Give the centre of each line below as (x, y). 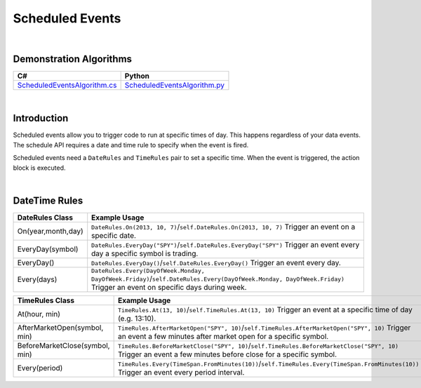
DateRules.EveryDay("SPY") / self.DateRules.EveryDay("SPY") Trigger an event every (226, 244)
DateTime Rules (48, 200)
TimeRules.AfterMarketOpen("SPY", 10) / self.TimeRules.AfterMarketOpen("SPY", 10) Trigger (264, 328)
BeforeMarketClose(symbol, (64, 345)
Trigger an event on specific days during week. (169, 287)
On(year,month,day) (50, 231)
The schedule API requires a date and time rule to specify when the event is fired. (131, 145)
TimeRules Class (46, 300)
